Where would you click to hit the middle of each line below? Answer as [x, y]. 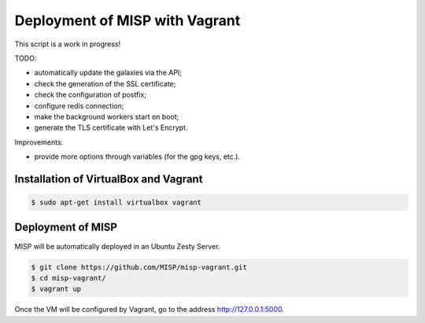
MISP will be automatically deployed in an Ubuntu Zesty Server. [117, 246]
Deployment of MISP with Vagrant [128, 20]
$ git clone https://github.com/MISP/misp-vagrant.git [139, 267]
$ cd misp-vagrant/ [68, 278]
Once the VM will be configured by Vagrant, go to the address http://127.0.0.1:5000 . [150, 310]
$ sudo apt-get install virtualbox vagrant [116, 203]
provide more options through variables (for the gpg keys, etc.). [137, 156]
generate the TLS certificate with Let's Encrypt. [111, 128]
